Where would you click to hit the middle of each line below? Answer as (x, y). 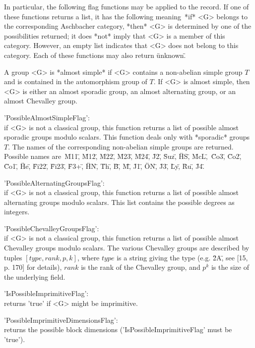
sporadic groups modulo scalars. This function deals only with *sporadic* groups (127, 137)
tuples (13, 257)
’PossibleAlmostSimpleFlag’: (47, 117)
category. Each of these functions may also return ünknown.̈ (95, 55)
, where (88, 257)
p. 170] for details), (33, 267)
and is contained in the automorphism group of (76, 81)
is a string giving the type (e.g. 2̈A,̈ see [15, (182, 257)
